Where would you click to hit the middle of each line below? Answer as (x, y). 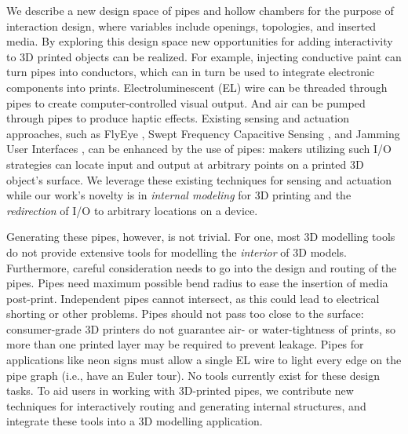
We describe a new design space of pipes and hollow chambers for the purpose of (200, 10)
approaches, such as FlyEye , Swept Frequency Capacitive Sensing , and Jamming (203, 133)
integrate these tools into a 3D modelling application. (135, 421)
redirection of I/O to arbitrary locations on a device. (132, 210)
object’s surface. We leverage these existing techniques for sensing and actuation (199, 179)
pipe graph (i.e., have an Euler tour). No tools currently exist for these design (193, 375)
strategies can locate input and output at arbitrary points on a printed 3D (185, 164)
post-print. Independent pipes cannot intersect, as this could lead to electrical (193, 298)
